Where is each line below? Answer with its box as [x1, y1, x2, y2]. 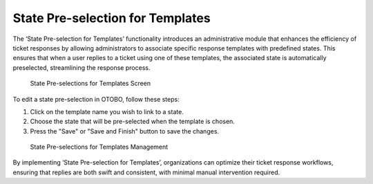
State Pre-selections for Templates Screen [30, 80, 151, 88]
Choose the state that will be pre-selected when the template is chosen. [30, 118, 235, 126]
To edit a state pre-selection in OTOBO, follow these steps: [12, 95, 180, 103]
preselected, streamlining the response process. [12, 63, 151, 72]
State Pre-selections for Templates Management [30, 142, 169, 151]
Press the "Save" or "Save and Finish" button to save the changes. [30, 127, 220, 135]
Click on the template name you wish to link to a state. [30, 107, 184, 116]
